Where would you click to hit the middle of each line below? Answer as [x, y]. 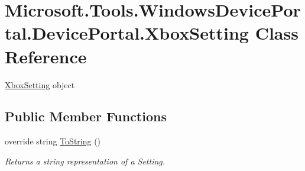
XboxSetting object [40, 84]
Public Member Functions [86, 116]
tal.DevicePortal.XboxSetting [127, 33]
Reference [46, 56]
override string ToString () [53, 141]
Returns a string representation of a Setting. [85, 161]
